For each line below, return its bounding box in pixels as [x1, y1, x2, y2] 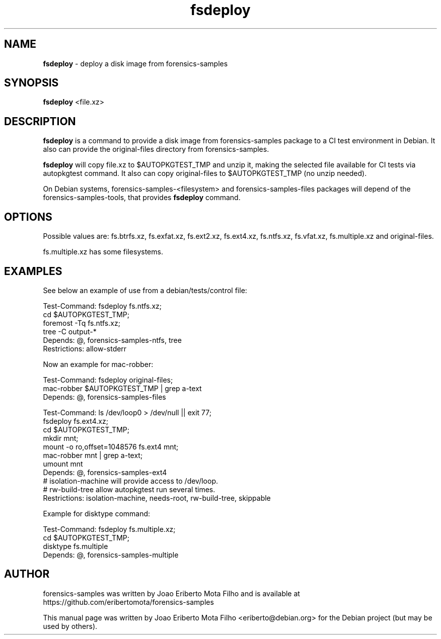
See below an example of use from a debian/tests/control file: [43, 286, 247, 295]
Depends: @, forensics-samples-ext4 [43, 468, 167, 477]
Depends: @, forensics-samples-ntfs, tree [43, 335, 182, 344]
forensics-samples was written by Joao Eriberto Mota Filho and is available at [43, 589, 300, 598]
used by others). [43, 621, 98, 630]
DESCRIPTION [4, 115, 76, 128]
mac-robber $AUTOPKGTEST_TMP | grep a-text [43, 384, 202, 393]
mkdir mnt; [43, 433, 79, 442]
